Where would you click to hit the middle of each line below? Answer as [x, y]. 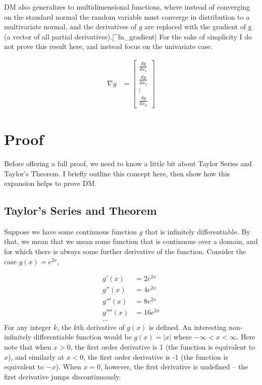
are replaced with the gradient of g [198, 27]
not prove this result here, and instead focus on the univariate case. [108, 46]
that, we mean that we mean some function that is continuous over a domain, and [131, 241]
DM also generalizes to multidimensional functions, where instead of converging [127, 7]
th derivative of [101, 327]
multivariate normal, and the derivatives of [70, 27]
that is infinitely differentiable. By [198, 231]
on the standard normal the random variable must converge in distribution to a [127, 16]
